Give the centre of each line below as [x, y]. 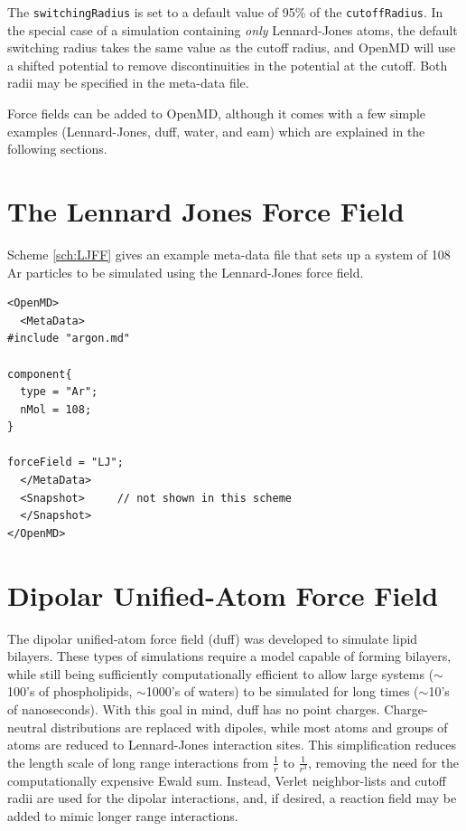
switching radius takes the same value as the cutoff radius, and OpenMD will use [232, 47]
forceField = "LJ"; [65, 463]
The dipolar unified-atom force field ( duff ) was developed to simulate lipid [213, 638]
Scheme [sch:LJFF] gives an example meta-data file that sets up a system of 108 [229, 254]
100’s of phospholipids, [70, 691]
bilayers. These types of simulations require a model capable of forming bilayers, [229, 656]
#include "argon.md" [69, 339]
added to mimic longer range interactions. [123, 816]
